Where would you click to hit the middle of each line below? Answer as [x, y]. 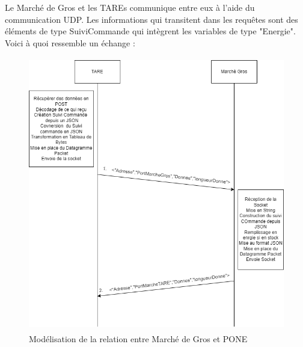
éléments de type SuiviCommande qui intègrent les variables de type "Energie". [150, 31]
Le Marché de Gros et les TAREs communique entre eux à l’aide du [130, 7]
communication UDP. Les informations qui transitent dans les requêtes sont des [151, 19]
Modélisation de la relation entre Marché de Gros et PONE [138, 338]
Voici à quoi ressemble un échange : [70, 42]
